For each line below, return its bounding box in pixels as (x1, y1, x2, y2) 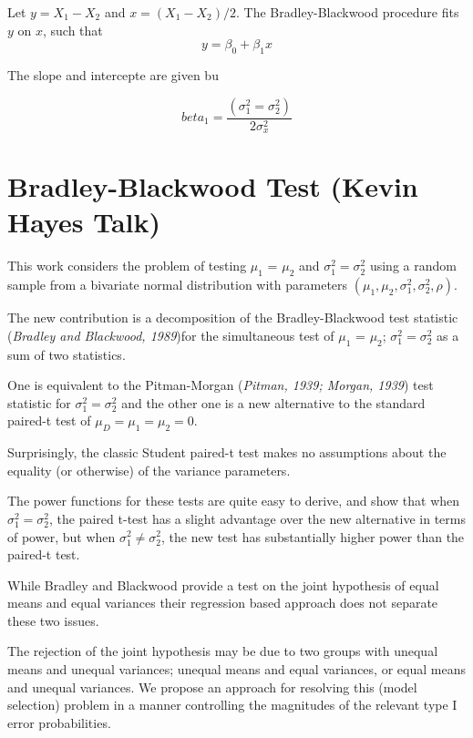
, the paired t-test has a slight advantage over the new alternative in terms (49, 508, 467, 528)
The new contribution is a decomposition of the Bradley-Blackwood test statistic (7, 308, 458, 327)
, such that (43, 20, 103, 39)
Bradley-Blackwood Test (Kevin (7, 168, 418, 205)
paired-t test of (7, 411, 91, 430)
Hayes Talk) (7, 203, 161, 241)
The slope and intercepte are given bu (7, 65, 219, 84)
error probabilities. (7, 712, 111, 732)
